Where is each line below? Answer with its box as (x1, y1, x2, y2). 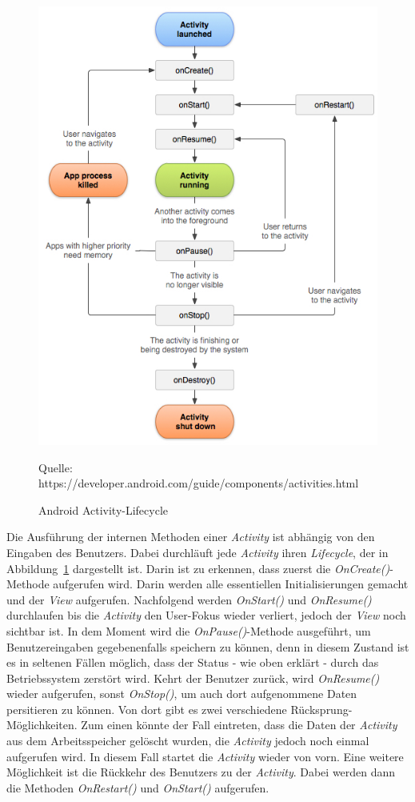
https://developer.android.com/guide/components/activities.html (38, 475, 359, 491)
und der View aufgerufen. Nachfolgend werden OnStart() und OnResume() (6, 591, 372, 608)
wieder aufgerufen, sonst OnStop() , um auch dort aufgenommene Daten (6, 685, 357, 702)
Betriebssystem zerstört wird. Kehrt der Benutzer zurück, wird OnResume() (6, 669, 380, 686)
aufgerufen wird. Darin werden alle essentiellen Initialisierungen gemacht (53, 575, 409, 592)
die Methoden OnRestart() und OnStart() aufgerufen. (6, 779, 269, 796)
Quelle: (38, 459, 73, 475)
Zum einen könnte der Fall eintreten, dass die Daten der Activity (81, 716, 397, 733)
